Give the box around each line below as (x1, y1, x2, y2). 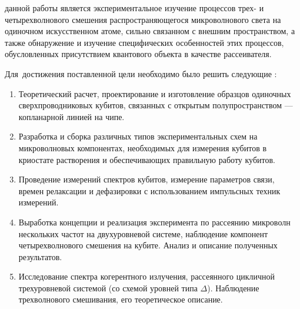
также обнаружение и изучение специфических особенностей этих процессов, (5, 36, 284, 48)
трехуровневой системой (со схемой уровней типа (18, 281, 198, 294)
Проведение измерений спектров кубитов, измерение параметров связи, (18, 173, 275, 185)
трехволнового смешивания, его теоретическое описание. (18, 293, 223, 305)
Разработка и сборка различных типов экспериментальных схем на (18, 130, 258, 142)
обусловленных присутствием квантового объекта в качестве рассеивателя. (5, 48, 272, 60)
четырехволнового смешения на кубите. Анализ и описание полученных (18, 239, 278, 251)
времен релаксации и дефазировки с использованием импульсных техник (18, 184, 281, 197)
